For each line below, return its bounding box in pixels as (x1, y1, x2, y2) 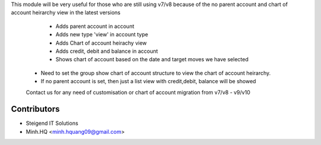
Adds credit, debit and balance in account (55, 48, 158, 55)
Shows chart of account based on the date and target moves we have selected (55, 56, 249, 63)
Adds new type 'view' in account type (55, 31, 149, 38)
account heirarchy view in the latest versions (11, 9, 121, 16)
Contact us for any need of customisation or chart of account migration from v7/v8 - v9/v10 (26, 89, 251, 96)
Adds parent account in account (55, 23, 134, 30)
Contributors (11, 104, 60, 114)
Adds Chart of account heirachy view (55, 39, 147, 46)
